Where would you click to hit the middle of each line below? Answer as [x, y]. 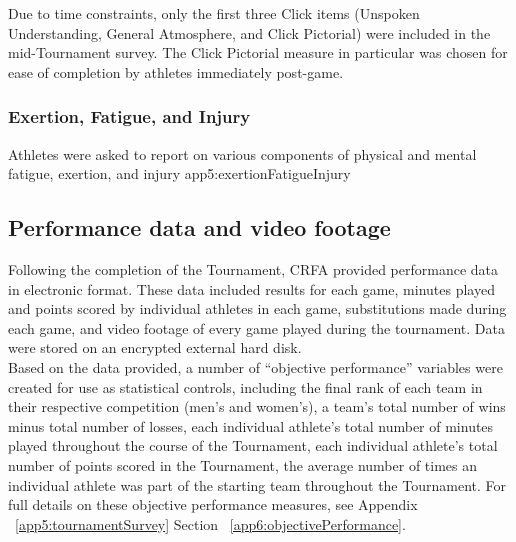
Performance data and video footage [199, 227]
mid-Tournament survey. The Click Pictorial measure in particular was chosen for [258, 52]
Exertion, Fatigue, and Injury [129, 116]
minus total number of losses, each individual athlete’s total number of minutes [251, 425]
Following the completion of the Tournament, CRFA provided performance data [253, 268]
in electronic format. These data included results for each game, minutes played [251, 288]
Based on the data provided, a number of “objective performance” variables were [255, 366]
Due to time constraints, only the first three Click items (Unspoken [214, 13]
